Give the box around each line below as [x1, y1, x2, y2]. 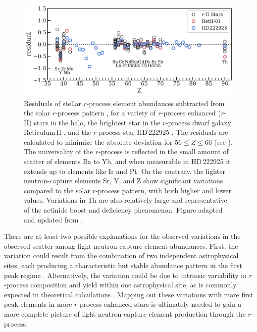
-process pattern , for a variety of [55, 108, 156, 118]
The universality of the [24, 146, 93, 157]
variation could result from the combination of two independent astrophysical [4, 250, 239, 261]
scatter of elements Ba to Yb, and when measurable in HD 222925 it [24, 156, 231, 166]
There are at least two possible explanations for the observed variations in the [4, 231, 241, 241]
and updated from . [24, 214, 83, 224]
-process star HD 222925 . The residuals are [96, 127, 228, 137]
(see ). [214, 136, 233, 147]
